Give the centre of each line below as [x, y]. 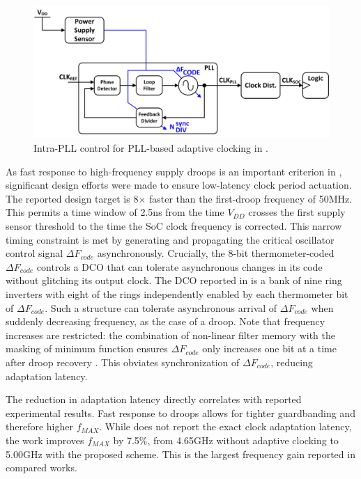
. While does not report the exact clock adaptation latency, [225, 426]
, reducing [292, 362]
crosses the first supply [297, 212]
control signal [34, 253]
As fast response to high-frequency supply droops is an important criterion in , [174, 171]
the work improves [45, 440]
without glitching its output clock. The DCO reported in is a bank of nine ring [174, 280]
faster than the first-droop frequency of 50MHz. [251, 198]
